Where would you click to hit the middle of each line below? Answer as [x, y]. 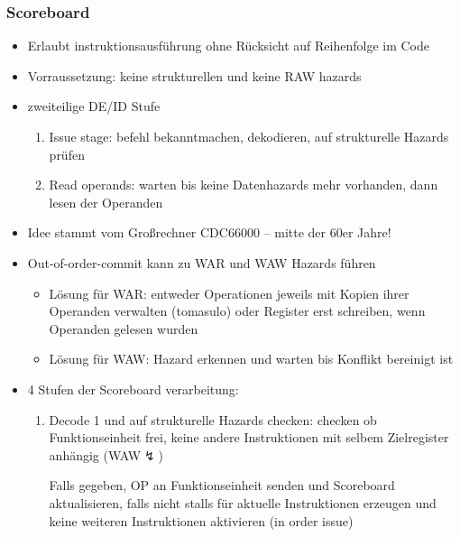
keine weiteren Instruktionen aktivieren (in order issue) [201, 520]
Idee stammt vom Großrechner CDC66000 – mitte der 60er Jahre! [209, 232]
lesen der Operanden [106, 202]
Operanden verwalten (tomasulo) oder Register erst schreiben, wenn [237, 311]
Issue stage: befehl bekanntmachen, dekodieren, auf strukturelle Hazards [249, 136]
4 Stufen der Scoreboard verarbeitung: [133, 389]
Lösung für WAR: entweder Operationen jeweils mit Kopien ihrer [229, 293]
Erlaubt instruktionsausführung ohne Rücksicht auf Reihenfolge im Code [228, 46]
